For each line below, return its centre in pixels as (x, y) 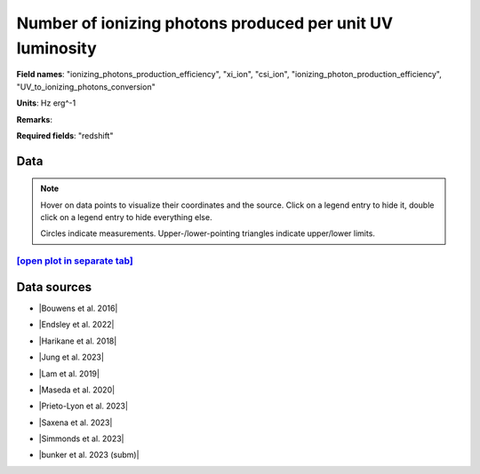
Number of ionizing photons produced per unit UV (205, 23)
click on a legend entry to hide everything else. (126, 217)
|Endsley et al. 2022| (76, 325)
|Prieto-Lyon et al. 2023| (84, 406)
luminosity (56, 48)
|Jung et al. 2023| (71, 357)
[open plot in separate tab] (75, 261)
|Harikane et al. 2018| (78, 341)
